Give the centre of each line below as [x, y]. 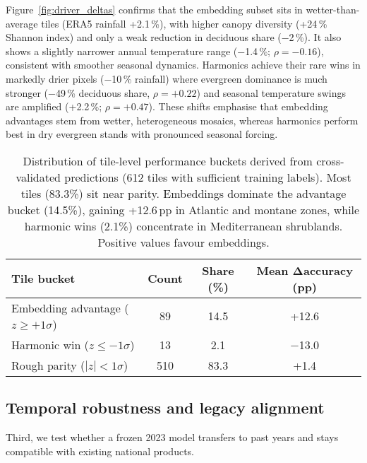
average [22, 23]
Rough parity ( [48, 365]
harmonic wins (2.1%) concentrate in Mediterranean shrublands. [183, 225]
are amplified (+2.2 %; [54, 106]
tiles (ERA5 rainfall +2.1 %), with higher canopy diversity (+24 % [184, 23]
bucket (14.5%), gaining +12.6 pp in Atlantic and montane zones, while [183, 209]
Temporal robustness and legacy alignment [165, 408]
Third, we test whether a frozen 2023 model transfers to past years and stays [172, 437]
